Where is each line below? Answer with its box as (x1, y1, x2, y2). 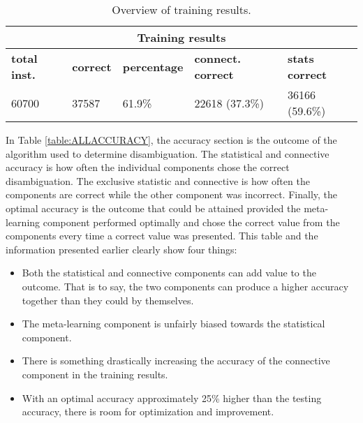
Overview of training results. (112, 1, 251, 17)
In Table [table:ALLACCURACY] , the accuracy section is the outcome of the (6, 133, 337, 147)
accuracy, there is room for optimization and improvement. (22, 404, 274, 419)
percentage (122, 58, 184, 75)
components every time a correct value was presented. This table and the (6, 228, 318, 243)
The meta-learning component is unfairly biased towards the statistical (22, 316, 325, 331)
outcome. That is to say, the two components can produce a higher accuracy (22, 279, 349, 293)
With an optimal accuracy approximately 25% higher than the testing (22, 390, 322, 405)
